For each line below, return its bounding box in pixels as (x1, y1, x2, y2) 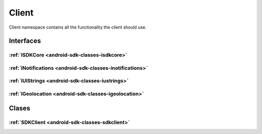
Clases (9, 104, 31, 112)
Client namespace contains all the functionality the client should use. (9, 24, 147, 30)
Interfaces (9, 37, 41, 45)
